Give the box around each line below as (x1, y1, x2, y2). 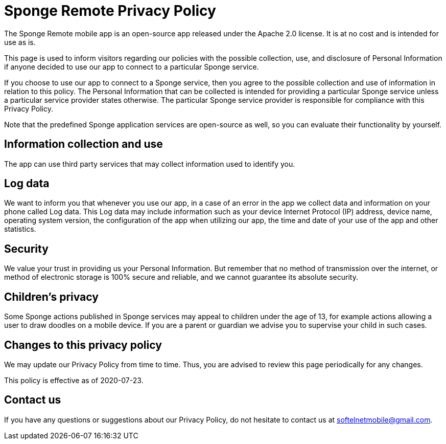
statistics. (4, 225, 36, 234)
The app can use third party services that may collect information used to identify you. (4, 159, 295, 168)
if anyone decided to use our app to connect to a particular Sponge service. (4, 62, 259, 71)
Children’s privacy (4, 290, 99, 303)
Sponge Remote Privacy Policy (4, 2, 216, 19)
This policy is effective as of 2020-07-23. (4, 375, 144, 385)
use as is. (4, 37, 36, 47)
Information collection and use (4, 138, 163, 151)
